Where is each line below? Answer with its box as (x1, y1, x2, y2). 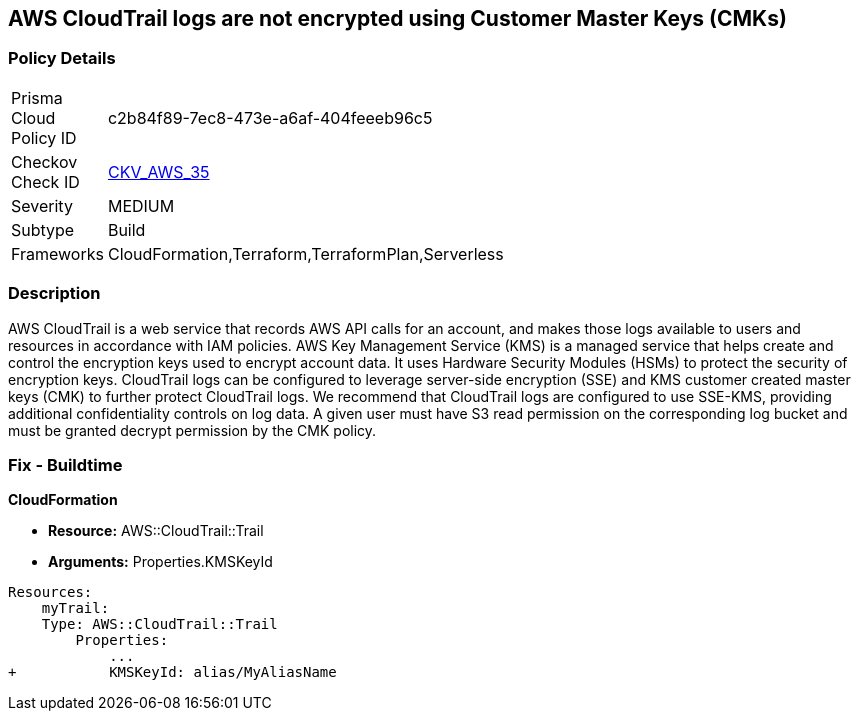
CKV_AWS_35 (107, 161, 210, 182)
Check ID (11, 171, 80, 192)
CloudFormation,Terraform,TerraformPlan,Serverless (107, 243, 504, 264)
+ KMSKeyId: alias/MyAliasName (8, 664, 337, 681)
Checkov (11, 151, 78, 172)
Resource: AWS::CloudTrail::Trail (48, 522, 264, 540)
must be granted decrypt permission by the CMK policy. (8, 421, 377, 439)
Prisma (11, 87, 63, 108)
